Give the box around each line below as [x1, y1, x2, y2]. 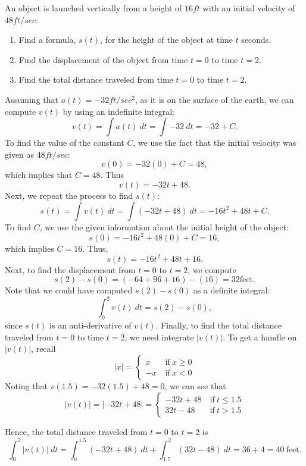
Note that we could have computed [5, 284, 133, 296]
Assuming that [5, 93, 58, 105]
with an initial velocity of [202, 2, 295, 14]
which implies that [5, 168, 73, 181]
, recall [31, 342, 56, 355]
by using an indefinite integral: [63, 105, 174, 117]
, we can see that [164, 379, 226, 392]
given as [5, 148, 35, 160]
